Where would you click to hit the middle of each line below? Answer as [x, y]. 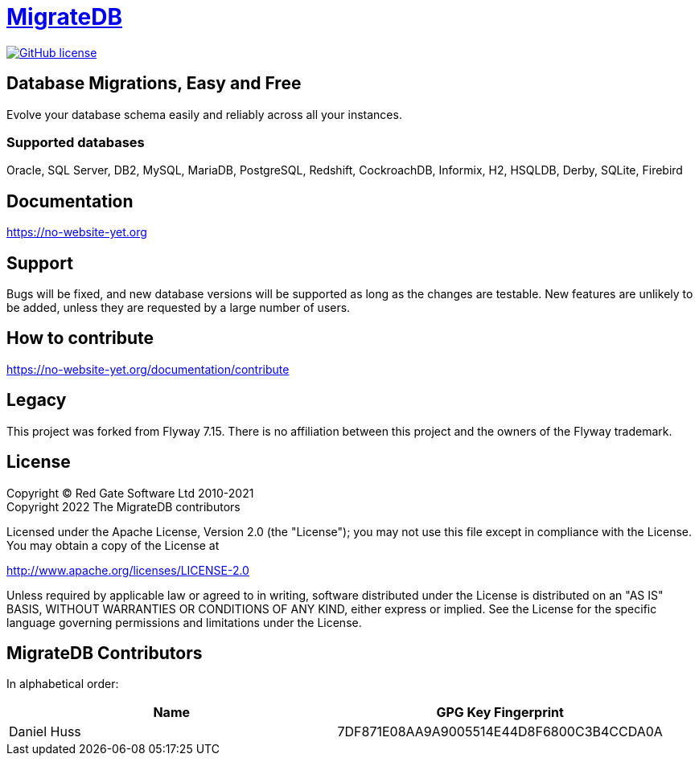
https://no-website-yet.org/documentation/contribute [148, 369]
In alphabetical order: [63, 684]
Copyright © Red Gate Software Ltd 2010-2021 [130, 493]
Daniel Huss [45, 732]
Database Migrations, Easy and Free [154, 84]
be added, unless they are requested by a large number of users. [179, 308]
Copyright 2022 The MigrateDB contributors [123, 506]
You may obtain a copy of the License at [113, 545]
